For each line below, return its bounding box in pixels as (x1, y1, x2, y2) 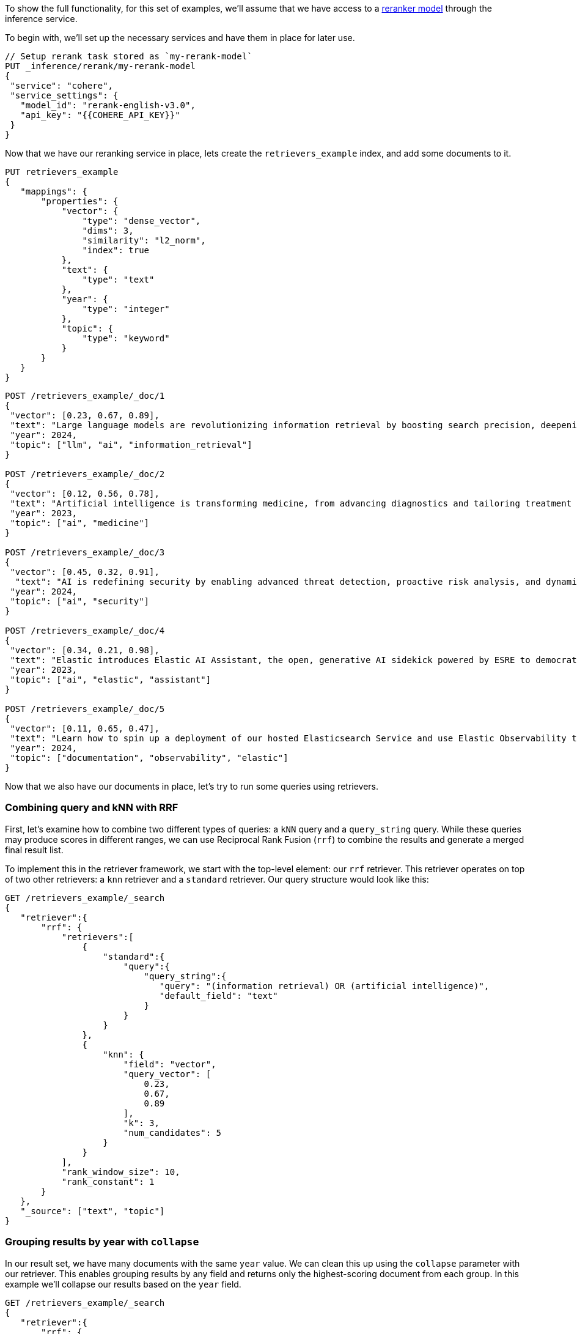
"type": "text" (82, 275, 155, 284)
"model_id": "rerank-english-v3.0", (20, 100, 196, 110)
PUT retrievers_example (5, 167, 119, 177)
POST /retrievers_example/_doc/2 (5, 469, 165, 479)
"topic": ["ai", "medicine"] (10, 518, 150, 528)
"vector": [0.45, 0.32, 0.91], (10, 567, 160, 577)
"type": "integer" (82, 304, 170, 314)
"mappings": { (20, 187, 87, 196)
